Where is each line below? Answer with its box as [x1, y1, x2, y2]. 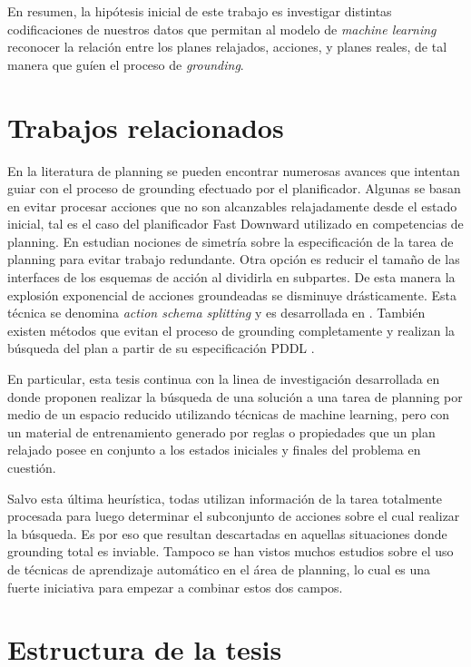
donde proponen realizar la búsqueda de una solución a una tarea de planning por [7, 387, 463, 406]
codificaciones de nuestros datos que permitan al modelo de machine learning [7, 19, 437, 38]
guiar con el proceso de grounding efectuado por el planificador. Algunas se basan [7, 179, 461, 198]
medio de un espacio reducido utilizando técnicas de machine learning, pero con [7, 405, 450, 424]
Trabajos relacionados [7, 108, 284, 145]
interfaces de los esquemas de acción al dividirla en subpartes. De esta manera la [7, 268, 456, 287]
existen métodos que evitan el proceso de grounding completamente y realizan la [7, 320, 456, 339]
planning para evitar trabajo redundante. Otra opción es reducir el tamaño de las [7, 250, 460, 269]
